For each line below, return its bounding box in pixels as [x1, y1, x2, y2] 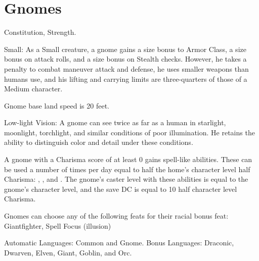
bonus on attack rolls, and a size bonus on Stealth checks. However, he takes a [4, 54, 247, 64]
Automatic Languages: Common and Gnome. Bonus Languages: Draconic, [4, 237, 234, 248]
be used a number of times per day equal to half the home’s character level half [4, 164, 250, 174]
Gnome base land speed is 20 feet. [4, 100, 109, 111]
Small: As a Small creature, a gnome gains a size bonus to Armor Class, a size [4, 43, 246, 54]
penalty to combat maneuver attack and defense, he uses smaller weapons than [4, 63, 249, 74]
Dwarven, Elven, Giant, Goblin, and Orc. [4, 247, 132, 257]
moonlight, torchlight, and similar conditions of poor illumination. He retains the [4, 127, 255, 137]
